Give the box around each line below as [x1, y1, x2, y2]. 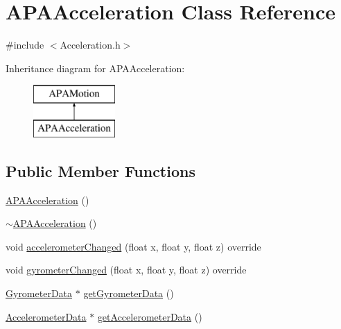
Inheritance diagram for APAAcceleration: [6, 60, 185, 75]
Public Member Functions [6, 160, 195, 181]
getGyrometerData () [83, 286, 174, 301]
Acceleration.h [60, 37, 121, 52]
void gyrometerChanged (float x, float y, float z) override [6, 262, 247, 277]
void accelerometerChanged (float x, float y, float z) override [6, 239, 261, 253]
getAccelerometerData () [97, 309, 202, 323]
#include [6, 37, 44, 52]
